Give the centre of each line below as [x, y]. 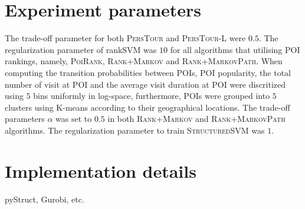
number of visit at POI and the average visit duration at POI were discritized [145, 84]
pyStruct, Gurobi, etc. [45, 199]
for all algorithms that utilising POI [235, 49]
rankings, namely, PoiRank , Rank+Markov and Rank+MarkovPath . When [144, 61]
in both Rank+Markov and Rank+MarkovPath [196, 119]
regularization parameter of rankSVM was [81, 49]
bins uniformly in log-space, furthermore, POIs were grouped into [152, 96]
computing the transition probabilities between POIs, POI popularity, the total [148, 72]
